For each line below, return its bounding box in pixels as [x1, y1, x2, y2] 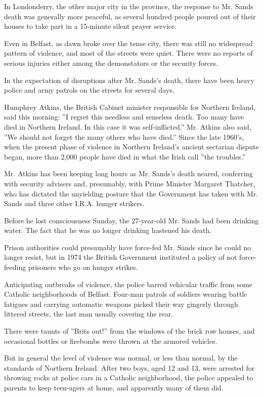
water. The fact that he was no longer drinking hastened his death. [4, 225, 212, 235]
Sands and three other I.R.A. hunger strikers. [4, 198, 145, 209]
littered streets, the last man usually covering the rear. [4, 308, 173, 319]
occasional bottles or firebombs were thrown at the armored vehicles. [4, 335, 217, 346]
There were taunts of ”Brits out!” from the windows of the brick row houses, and [4, 326, 255, 336]
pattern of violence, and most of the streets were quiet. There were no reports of [4, 48, 253, 58]
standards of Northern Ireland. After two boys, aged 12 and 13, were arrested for [4, 362, 255, 373]
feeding [4, 262, 26, 272]
